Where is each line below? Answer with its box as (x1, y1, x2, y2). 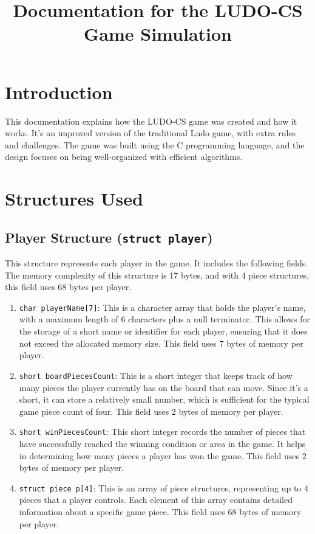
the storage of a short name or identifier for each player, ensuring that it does (19, 325, 308, 338)
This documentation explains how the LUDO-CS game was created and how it (5, 114, 297, 127)
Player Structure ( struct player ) (5, 227, 213, 246)
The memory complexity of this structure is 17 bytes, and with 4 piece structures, (5, 268, 310, 281)
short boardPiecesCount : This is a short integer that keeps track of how (19, 369, 293, 381)
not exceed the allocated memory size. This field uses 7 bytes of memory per (19, 336, 303, 349)
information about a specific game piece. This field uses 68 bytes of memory (19, 505, 302, 518)
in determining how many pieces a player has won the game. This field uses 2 (19, 449, 307, 462)
